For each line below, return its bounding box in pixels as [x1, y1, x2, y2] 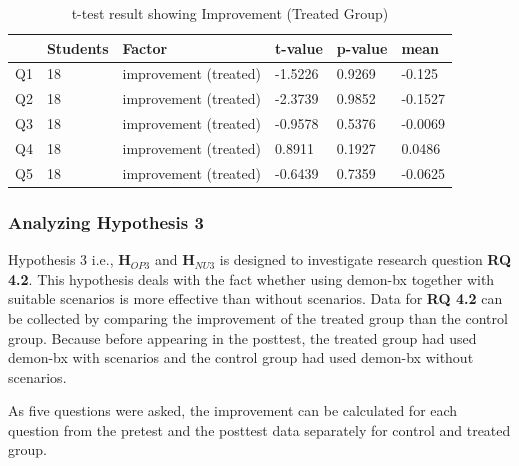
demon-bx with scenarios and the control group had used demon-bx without [8, 347, 474, 368]
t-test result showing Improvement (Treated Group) [71, 3, 389, 23]
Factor [122, 37, 168, 58]
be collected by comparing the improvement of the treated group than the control [8, 307, 508, 328]
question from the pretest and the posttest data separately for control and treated [8, 419, 511, 440]
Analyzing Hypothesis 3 [8, 209, 204, 234]
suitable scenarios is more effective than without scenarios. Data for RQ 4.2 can [8, 288, 503, 309]
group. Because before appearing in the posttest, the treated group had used [8, 327, 477, 348]
